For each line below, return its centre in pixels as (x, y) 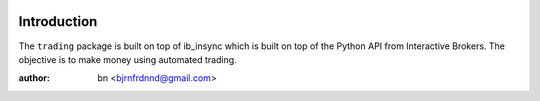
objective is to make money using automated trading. (127, 59)
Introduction (58, 21)
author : (34, 78)
